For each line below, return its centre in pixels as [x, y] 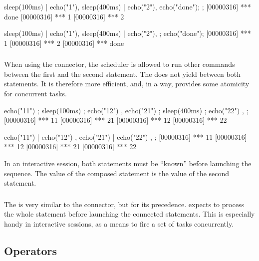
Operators [30, 250]
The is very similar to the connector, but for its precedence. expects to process [124, 204]
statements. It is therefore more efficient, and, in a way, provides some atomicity [127, 84]
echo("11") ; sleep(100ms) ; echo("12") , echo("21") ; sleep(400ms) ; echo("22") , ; [126, 110]
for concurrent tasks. [35, 94]
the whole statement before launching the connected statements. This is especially [129, 214]
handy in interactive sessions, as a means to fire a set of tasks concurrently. [119, 223]
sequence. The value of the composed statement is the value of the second [117, 173]
